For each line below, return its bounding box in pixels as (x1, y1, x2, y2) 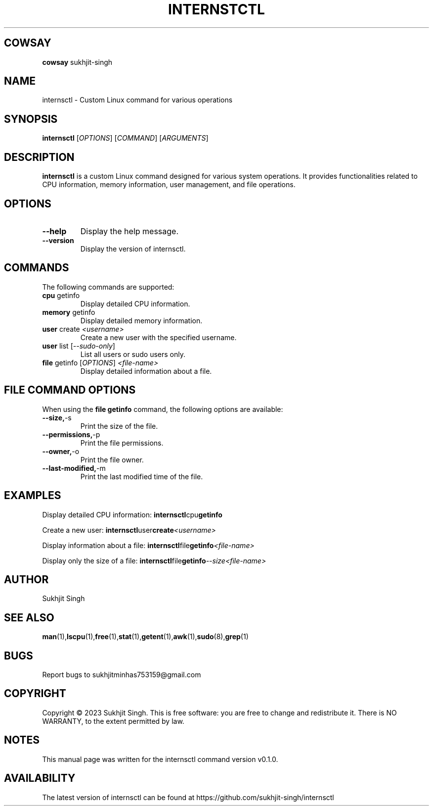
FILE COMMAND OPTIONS (4, 384, 136, 397)
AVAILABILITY (4, 772, 76, 785)
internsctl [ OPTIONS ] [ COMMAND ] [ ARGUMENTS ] (42, 134, 209, 143)
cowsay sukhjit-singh (42, 57, 113, 66)
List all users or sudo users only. (80, 350, 186, 358)
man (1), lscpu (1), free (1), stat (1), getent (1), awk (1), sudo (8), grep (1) (42, 632, 249, 641)
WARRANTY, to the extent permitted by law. (42, 716, 184, 725)
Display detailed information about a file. (80, 366, 212, 375)
